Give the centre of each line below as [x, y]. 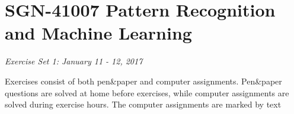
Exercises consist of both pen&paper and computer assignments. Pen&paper [143, 81]
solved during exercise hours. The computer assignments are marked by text [143, 104]
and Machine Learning [98, 33]
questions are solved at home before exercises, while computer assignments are [147, 92]
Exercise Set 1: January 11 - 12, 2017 [74, 61]
